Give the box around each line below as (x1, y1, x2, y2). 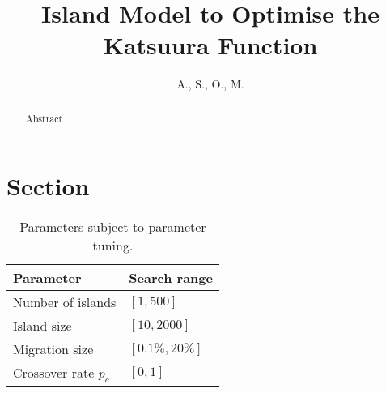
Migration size (13, 340, 94, 359)
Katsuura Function (103, 28, 318, 62)
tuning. (92, 236, 134, 255)
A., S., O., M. (176, 75, 244, 92)
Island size (13, 316, 72, 335)
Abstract (25, 111, 63, 125)
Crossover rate (13, 363, 95, 382)
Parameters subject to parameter (19, 217, 206, 237)
